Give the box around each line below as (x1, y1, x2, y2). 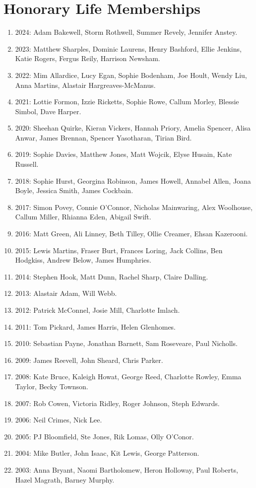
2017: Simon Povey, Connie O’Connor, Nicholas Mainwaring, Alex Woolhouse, (15, 202, 253, 212)
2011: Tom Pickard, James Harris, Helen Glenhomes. (15, 321, 176, 332)
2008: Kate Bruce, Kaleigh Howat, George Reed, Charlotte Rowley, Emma (15, 371, 242, 382)
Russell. (15, 159, 39, 169)
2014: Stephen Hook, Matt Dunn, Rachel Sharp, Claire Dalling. (15, 271, 208, 281)
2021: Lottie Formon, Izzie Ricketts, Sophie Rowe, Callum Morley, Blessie (15, 96, 239, 107)
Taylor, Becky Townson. (15, 381, 88, 391)
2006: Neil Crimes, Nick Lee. (15, 415, 102, 425)
